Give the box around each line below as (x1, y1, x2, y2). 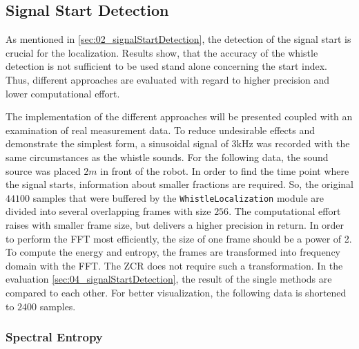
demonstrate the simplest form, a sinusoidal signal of (6, 136, 229, 151)
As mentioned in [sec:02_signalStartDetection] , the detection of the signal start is (6, 32, 351, 46)
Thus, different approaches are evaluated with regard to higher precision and (6, 72, 330, 86)
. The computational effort (229, 204, 341, 218)
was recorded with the (256, 136, 350, 151)
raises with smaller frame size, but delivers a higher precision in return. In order (6, 217, 345, 232)
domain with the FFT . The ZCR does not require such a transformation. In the (6, 258, 343, 272)
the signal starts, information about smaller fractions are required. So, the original (6, 177, 353, 191)
